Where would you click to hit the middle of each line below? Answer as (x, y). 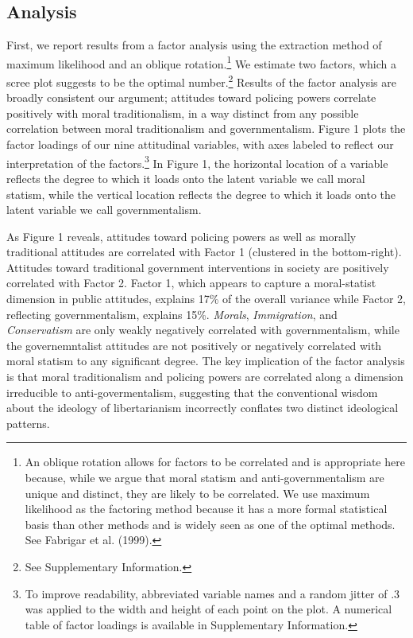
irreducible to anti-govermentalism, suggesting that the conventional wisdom (192, 392)
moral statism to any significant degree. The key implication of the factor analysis (206, 361)
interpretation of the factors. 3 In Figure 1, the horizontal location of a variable (197, 161)
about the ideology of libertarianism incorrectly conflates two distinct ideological (203, 408)
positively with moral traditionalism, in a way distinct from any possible (183, 113)
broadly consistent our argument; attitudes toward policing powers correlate (191, 97)
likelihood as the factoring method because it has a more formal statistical (206, 509)
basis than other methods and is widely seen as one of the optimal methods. (210, 524)
